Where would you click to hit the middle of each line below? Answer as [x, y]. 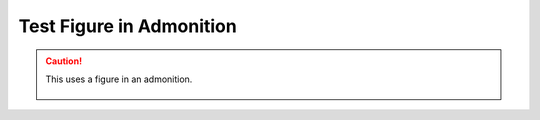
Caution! [64, 61]
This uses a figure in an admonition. [119, 79]
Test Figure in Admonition [127, 26]
